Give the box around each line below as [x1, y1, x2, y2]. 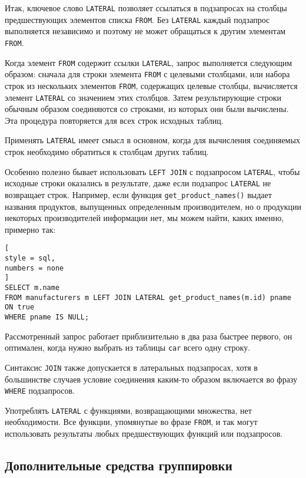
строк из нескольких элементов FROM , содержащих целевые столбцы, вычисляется [5, 79, 298, 91]
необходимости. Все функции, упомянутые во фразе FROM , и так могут [5, 416, 258, 428]
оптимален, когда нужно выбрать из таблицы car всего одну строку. [5, 341, 251, 354]
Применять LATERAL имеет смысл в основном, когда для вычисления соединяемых [5, 134, 300, 146]
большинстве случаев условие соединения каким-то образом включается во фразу [5, 372, 298, 385]
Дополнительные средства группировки [5, 456, 232, 474]
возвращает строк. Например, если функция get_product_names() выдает [5, 188, 272, 200]
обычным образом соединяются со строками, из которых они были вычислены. [5, 103, 289, 115]
